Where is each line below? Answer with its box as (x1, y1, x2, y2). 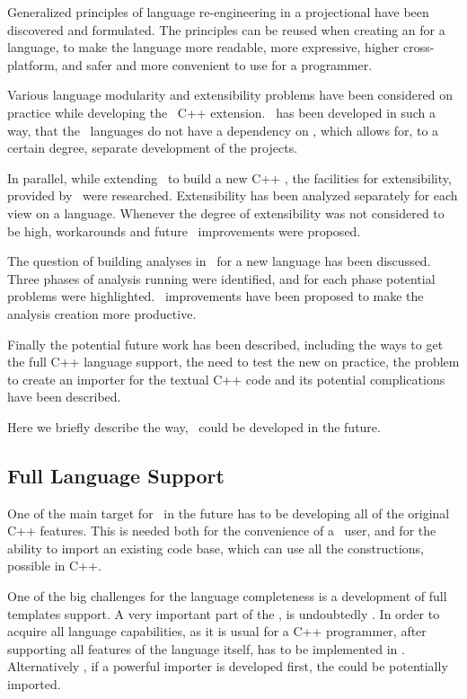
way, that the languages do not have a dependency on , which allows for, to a (7, 120, 439, 139)
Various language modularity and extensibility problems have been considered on (7, 85, 453, 104)
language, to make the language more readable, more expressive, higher (7, 38, 400, 57)
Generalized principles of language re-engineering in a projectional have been (7, 3, 429, 21)
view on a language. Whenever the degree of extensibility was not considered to (7, 203, 445, 222)
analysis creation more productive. (7, 304, 197, 323)
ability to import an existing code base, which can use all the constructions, (7, 538, 425, 557)
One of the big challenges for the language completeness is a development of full (7, 587, 447, 606)
